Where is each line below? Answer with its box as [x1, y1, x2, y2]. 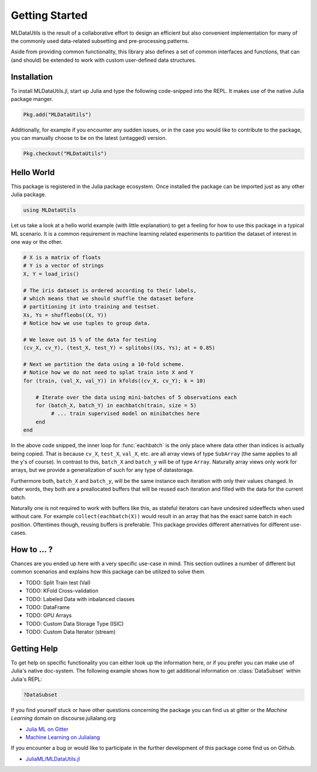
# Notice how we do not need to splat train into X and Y [23, 369, 194, 376]
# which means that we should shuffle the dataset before [23, 295, 194, 302]
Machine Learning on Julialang [25, 733, 100, 740]
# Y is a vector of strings [23, 262, 104, 269]
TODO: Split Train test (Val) [25, 579, 91, 586]
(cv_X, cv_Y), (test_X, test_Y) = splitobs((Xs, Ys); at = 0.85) [23, 344, 215, 351]
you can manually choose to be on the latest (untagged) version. [11, 135, 167, 142]
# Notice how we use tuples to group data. [23, 320, 151, 327]
